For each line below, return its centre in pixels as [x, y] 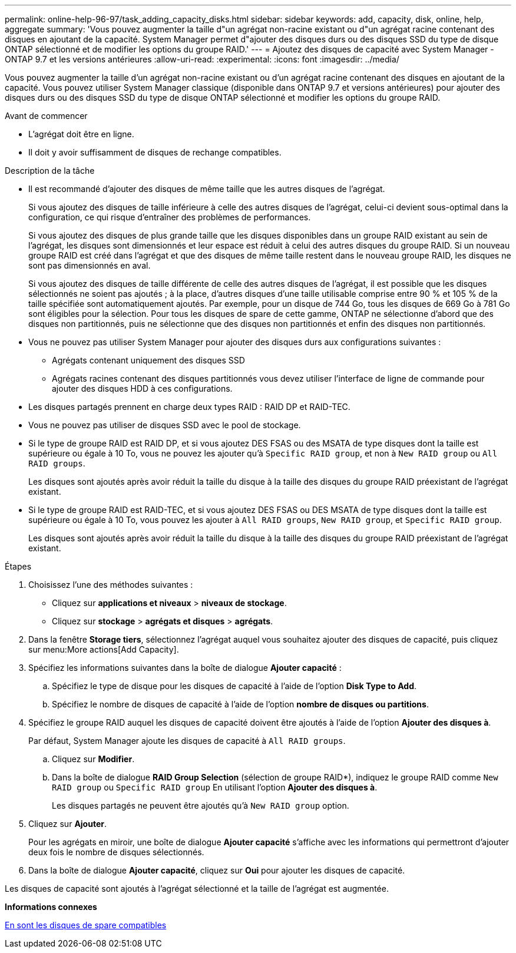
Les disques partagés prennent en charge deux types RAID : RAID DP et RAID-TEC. [189, 407]
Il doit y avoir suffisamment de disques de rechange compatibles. [155, 152]
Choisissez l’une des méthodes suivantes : [111, 585]
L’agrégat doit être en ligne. [81, 134]
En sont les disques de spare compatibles [86, 925]
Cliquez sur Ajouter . [68, 824]
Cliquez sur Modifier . [93, 759]
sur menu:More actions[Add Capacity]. [104, 649]
